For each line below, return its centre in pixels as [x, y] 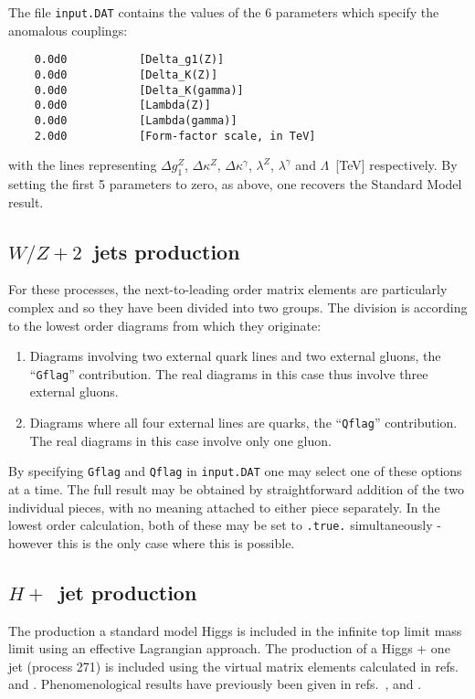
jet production [128, 592]
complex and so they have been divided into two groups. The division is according [238, 307]
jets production [166, 251]
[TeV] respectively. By [396, 165]
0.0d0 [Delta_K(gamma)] [139, 90]
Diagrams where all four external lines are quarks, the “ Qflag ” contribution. [243, 422]
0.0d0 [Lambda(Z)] [122, 106]
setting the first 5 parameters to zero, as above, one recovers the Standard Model [235, 183]
